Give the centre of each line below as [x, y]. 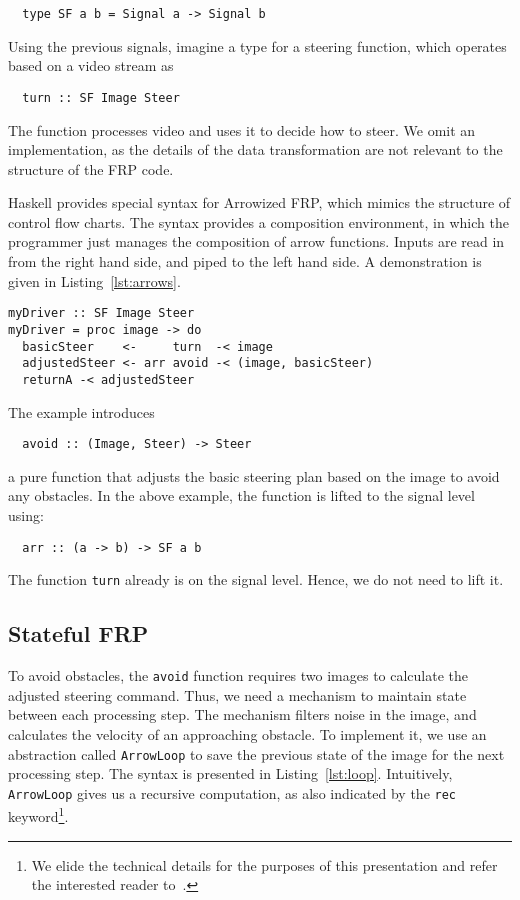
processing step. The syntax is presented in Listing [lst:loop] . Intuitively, [230, 773]
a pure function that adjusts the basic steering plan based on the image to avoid [254, 475]
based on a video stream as [91, 65]
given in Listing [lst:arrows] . [94, 280]
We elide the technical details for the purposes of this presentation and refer [264, 864]
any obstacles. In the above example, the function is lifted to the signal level [241, 495]
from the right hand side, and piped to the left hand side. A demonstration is [245, 261]
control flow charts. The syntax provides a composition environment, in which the [258, 221]
